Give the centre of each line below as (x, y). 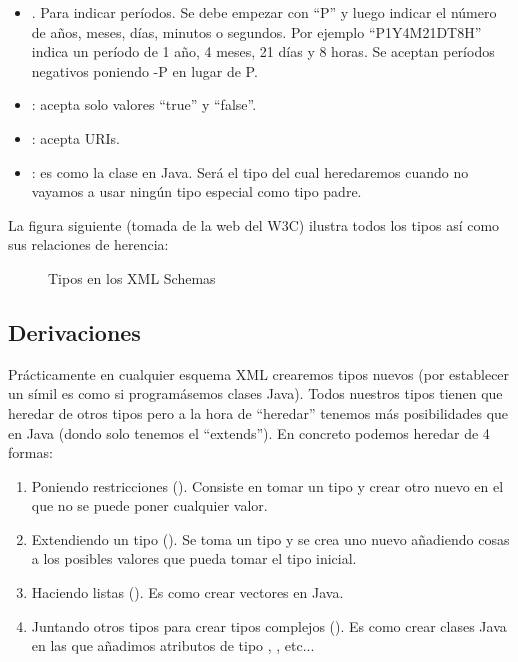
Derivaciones (74, 331)
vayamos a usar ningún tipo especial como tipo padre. (196, 191)
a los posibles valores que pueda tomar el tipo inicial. (194, 558)
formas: (30, 452)
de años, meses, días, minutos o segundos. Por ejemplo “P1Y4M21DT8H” (256, 31)
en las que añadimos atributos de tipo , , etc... (173, 645)
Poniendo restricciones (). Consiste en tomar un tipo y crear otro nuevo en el (267, 485)
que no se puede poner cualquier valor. (149, 505)
